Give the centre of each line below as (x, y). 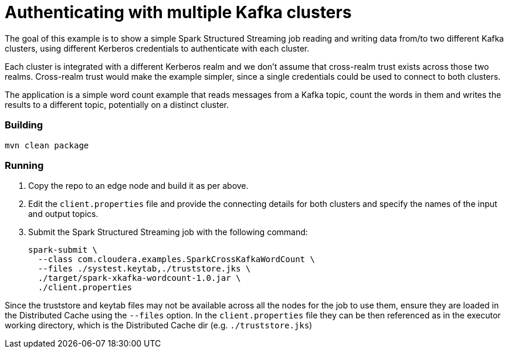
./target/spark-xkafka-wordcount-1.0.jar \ (139, 278)
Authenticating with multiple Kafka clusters (178, 12)
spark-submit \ (63, 250)
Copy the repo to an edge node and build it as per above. (138, 186)
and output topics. (63, 214)
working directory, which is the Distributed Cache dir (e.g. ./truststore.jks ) (159, 325)
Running (24, 165)
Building (24, 125)
